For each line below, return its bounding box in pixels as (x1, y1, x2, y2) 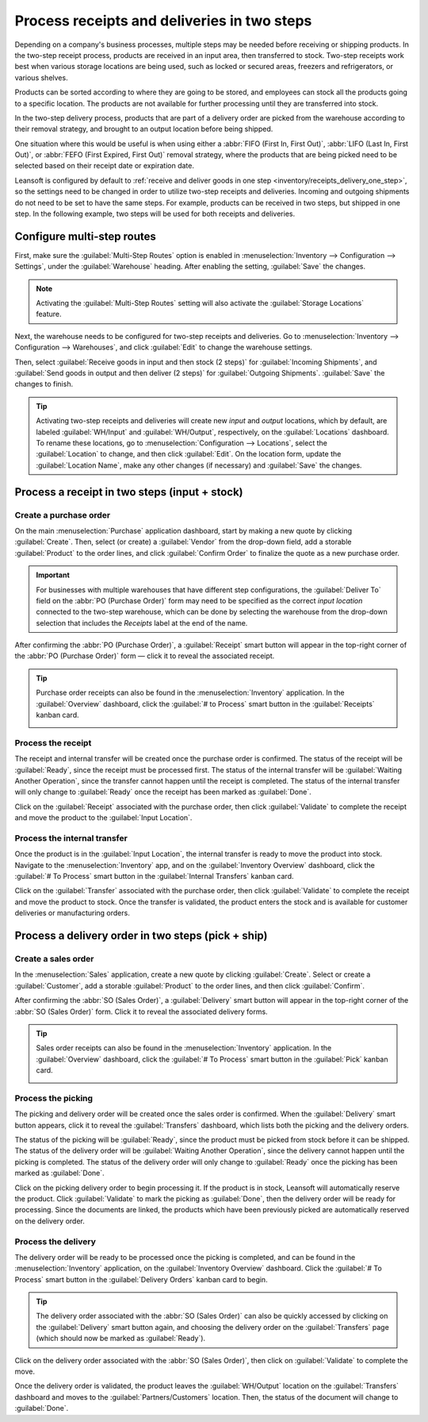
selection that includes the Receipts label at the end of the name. (36, 618, 248, 627)
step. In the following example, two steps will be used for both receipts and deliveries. (14, 209, 296, 218)
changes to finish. (14, 380, 74, 389)
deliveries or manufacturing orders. (14, 908, 130, 918)
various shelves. (14, 72, 68, 83)
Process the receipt (14, 737, 92, 748)
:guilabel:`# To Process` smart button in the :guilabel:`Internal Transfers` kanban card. (14, 872, 294, 881)
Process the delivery (14, 1235, 97, 1247)
